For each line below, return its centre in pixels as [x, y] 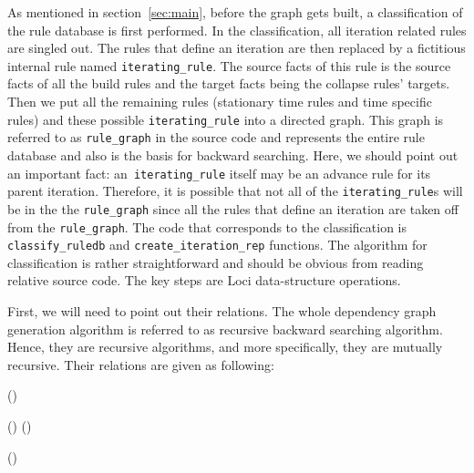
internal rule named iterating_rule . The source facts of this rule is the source [229, 65]
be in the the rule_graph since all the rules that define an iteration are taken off [233, 208]
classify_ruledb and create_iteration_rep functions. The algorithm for [217, 245]
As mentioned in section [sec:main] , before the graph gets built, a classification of [235, 12]
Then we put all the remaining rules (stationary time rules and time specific [220, 102]
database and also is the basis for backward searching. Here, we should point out [233, 154]
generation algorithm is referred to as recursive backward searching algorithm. [225, 329]
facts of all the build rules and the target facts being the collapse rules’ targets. [229, 83]
